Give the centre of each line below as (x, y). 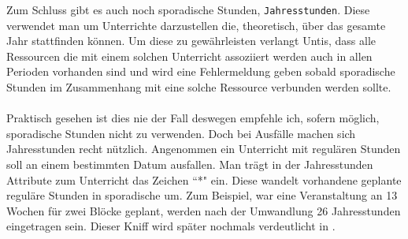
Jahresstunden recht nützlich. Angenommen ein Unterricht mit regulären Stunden (204, 149)
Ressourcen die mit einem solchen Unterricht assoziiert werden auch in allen (189, 56)
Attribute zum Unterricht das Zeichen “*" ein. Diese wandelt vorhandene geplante (204, 179)
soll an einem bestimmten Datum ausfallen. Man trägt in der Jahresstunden (190, 164)
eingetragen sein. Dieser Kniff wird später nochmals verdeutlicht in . (171, 226)
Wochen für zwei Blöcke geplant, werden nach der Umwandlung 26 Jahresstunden (204, 210)
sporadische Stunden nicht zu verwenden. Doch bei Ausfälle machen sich (181, 133)
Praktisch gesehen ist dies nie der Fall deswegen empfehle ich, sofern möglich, (193, 118)
